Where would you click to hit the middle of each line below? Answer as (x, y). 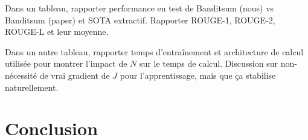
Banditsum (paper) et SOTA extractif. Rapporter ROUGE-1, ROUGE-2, (140, 20)
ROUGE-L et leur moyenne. (57, 32)
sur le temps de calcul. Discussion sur (209, 63)
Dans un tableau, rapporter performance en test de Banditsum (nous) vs (140, 8)
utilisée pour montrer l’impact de (66, 63)
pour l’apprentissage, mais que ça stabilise (198, 75)
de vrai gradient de (75, 75)
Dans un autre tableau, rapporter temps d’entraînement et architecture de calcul (154, 51)
